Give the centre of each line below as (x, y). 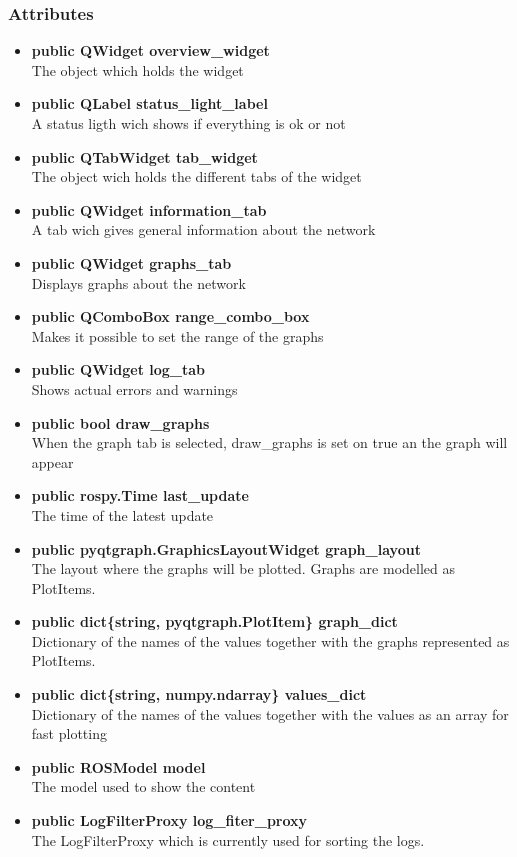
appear (52, 461)
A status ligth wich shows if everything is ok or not (188, 123)
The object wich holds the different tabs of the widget (196, 176)
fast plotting (69, 733)
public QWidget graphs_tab (131, 262)
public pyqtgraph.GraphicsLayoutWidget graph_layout (226, 548)
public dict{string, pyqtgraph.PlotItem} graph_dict (214, 621)
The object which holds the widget (137, 69)
